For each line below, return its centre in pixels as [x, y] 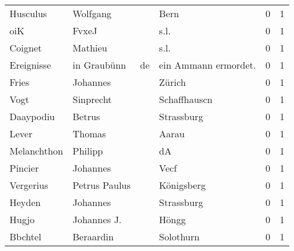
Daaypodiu [32, 116]
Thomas [89, 133]
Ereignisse [30, 65]
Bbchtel [26, 236]
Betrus [86, 116]
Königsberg [182, 185]
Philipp [88, 151]
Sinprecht [92, 99]
